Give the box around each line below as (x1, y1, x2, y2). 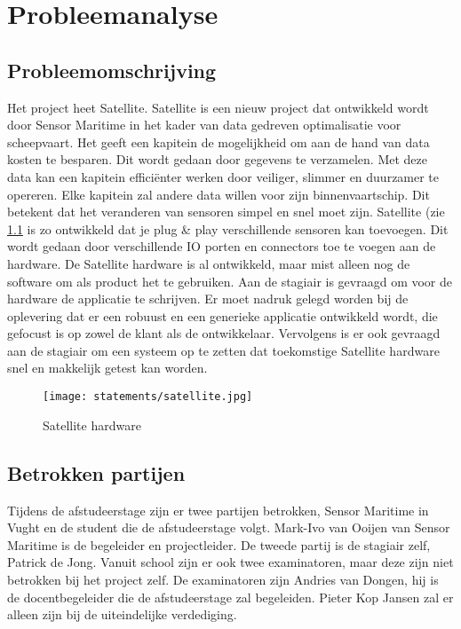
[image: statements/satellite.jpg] (43, 390, 253, 404)
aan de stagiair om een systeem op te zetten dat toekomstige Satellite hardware (7, 341, 440, 359)
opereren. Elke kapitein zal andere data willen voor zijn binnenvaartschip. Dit (7, 185, 430, 203)
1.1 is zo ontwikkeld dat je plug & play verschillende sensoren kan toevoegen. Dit (7, 219, 449, 238)
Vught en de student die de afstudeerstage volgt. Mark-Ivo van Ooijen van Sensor (7, 518, 450, 537)
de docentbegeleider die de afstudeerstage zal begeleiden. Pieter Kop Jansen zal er (7, 587, 454, 606)
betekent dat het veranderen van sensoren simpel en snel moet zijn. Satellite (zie (7, 202, 445, 221)
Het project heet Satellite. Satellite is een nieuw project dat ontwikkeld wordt (7, 98, 429, 116)
